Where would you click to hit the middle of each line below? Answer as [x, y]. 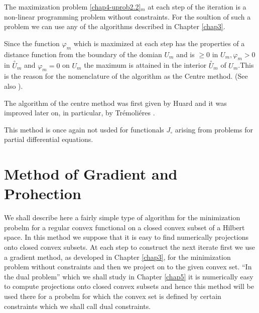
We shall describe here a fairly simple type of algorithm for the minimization [122, 217]
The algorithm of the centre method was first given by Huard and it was [115, 103]
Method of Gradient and [91, 174]
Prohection [43, 193]
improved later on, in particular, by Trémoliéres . [80, 113]
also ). [14, 86]
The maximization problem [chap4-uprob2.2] [73, 7]
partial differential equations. [49, 139]
